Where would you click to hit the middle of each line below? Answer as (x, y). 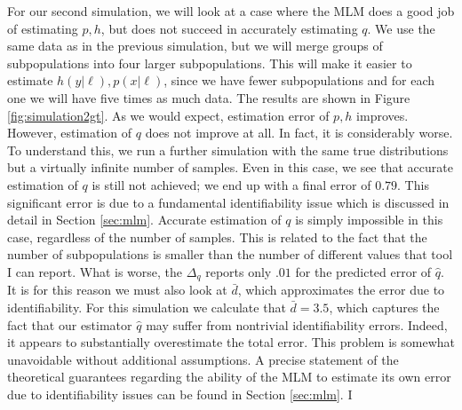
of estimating (43, 28)
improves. (382, 115)
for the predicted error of (363, 271)
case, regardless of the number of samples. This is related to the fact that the (217, 237)
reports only (239, 271)
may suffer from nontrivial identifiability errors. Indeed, (297, 324)
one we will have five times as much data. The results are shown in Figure (209, 97)
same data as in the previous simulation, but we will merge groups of (195, 46)
